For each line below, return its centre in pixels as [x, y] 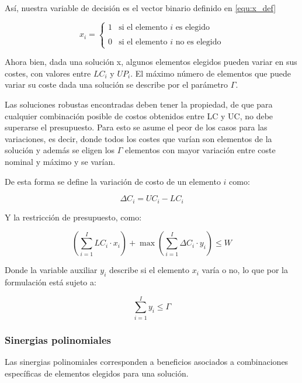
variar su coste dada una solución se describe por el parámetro [117, 84]
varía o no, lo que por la [245, 270]
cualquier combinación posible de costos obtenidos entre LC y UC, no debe [139, 115]
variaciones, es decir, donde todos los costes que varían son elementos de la [138, 138]
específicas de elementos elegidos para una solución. [97, 373]
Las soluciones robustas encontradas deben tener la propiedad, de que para [139, 104]
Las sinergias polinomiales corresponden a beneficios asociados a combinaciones [147, 361]
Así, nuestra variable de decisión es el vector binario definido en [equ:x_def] [140, 8]
